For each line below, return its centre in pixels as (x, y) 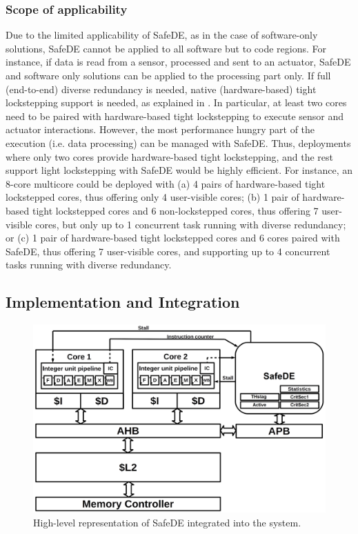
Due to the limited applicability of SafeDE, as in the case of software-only (162, 35)
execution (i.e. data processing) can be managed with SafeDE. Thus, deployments (178, 142)
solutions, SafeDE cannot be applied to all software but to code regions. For (166, 48)
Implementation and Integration (123, 302)
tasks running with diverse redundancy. (89, 265)
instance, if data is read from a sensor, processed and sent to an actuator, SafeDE (178, 62)
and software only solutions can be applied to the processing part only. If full (168, 75)
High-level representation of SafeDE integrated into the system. (167, 522)
